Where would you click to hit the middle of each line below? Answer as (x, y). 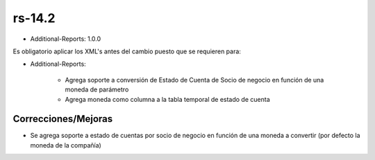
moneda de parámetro (97, 89)
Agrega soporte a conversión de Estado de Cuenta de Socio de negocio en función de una (194, 80)
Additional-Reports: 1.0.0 (66, 39)
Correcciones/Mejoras (63, 119)
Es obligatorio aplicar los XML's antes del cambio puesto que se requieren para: (127, 51)
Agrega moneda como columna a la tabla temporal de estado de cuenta (167, 99)
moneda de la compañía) (66, 145)
